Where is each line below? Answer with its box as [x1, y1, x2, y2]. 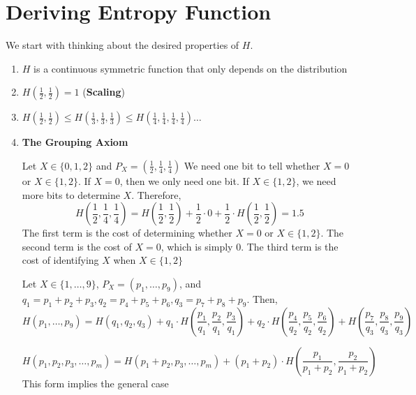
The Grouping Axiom [22, 135, 128, 149]
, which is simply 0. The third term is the [161, 239, 339, 253]
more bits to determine [22, 187, 120, 202]
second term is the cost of [22, 239, 132, 253]
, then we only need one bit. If [119, 173, 249, 188]
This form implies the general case [22, 375, 169, 390]
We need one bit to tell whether [184, 158, 320, 172]
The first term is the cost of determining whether [22, 225, 232, 240]
